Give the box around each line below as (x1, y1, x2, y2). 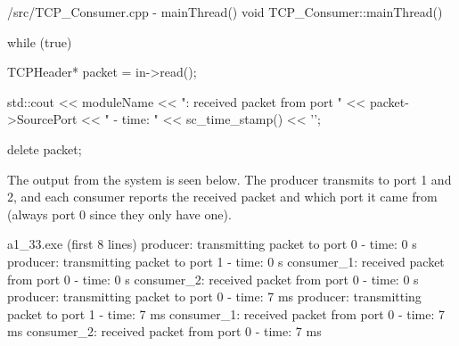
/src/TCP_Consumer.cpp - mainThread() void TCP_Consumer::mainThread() (7, 3, 443, 21)
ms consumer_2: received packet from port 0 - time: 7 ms (7, 322, 322, 341)
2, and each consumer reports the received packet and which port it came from (7, 187, 438, 206)
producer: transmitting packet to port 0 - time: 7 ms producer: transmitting (7, 287, 422, 306)
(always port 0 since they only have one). (7, 204, 232, 223)
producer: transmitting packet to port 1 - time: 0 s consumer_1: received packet (7, 251, 445, 270)
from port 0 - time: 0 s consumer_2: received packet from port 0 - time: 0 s (7, 269, 419, 288)
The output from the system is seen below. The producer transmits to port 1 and (7, 169, 452, 188)
